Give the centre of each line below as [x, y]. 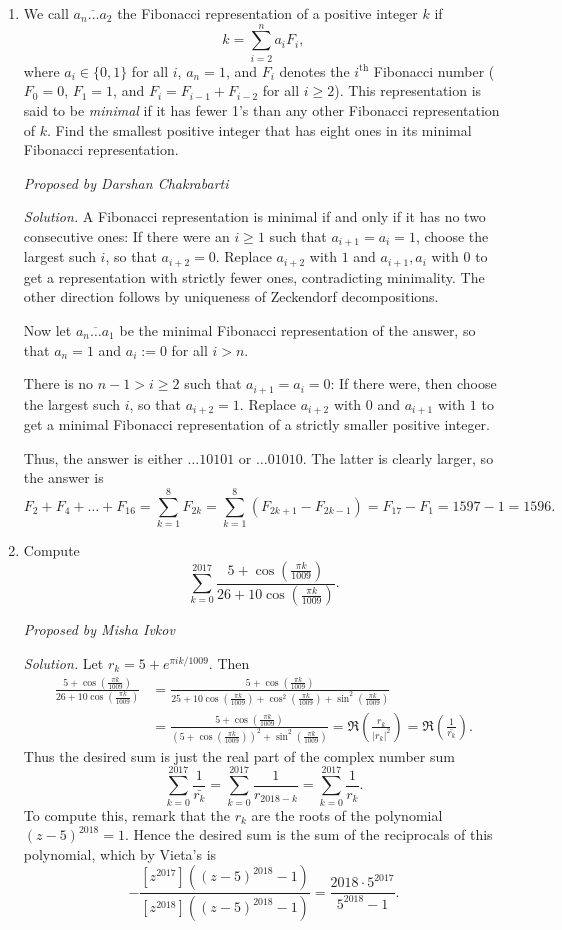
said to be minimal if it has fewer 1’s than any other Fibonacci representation [261, 109]
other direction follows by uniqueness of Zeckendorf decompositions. [231, 296]
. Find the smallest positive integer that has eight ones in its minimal [259, 129]
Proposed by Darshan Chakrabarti [126, 182]
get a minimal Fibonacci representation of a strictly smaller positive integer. [256, 424]
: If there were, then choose [413, 383]
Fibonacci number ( [434, 70]
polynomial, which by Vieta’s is [120, 853]
